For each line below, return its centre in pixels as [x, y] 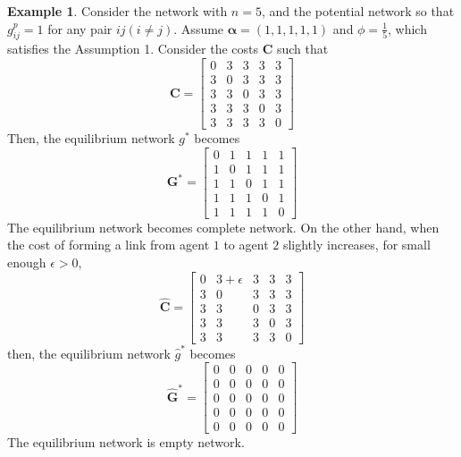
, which [407, 28]
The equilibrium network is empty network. [126, 442]
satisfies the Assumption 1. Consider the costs [133, 49]
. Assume [199, 28]
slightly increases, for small [356, 245]
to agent [246, 245]
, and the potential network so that [358, 11]
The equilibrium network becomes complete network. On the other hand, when [223, 227]
